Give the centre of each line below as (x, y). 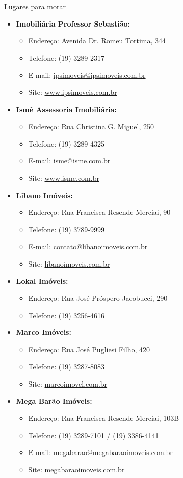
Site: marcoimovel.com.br (68, 384)
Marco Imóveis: (44, 332)
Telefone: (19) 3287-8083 (66, 366)
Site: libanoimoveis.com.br (69, 263)
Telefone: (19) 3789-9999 (66, 229)
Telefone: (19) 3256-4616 (66, 315)
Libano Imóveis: (44, 195)
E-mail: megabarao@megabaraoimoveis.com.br (100, 452)
